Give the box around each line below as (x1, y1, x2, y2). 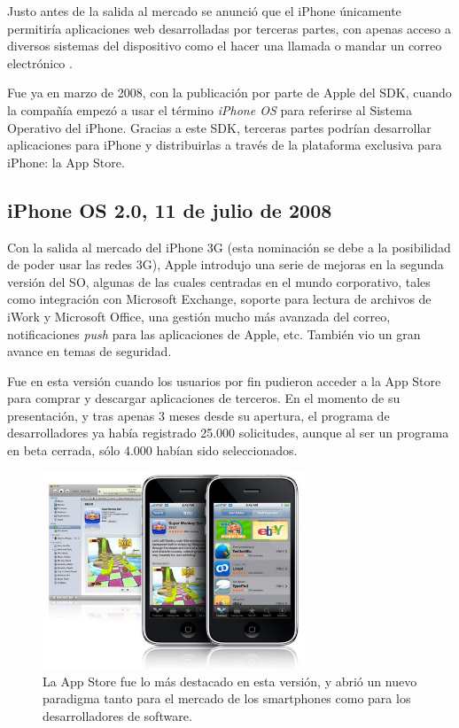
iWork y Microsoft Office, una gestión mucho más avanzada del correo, (7, 306, 391, 325)
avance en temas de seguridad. (7, 342, 172, 360)
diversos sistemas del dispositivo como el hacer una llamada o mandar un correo (7, 36, 442, 55)
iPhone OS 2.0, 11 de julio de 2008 (7, 196, 332, 223)
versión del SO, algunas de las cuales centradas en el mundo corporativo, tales (7, 272, 431, 290)
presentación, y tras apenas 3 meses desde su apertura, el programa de (7, 406, 390, 424)
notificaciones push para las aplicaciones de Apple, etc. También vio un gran (7, 324, 421, 343)
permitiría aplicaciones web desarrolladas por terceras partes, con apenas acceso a (7, 19, 451, 37)
